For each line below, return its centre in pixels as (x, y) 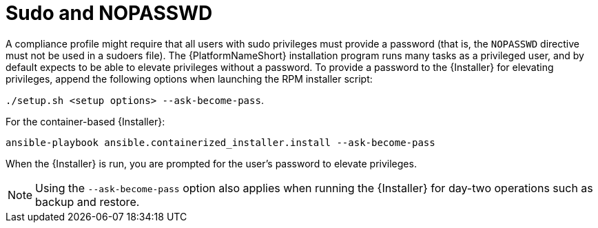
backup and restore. (87, 201)
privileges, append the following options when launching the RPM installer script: (189, 79)
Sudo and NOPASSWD (109, 13)
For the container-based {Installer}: (85, 121)
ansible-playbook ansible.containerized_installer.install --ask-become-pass (220, 142)
